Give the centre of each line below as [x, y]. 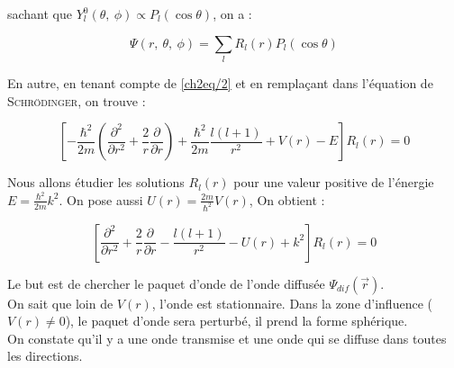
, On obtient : [287, 199]
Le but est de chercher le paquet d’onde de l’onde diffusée [166, 283]
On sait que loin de [60, 303]
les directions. [45, 356]
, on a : [232, 13]
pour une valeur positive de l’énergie [334, 182]
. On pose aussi [101, 199]
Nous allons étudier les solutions [96, 182]
